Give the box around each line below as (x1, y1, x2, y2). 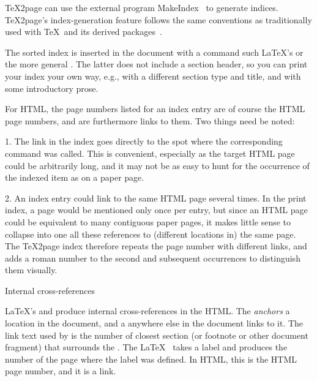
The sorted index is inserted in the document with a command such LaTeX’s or (5, 45, 304, 58)
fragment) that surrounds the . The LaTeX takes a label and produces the (5, 341, 288, 353)
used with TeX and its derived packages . (5, 25, 162, 38)
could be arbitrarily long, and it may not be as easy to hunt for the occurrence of (5, 159, 310, 172)
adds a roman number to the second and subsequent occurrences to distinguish (5, 251, 300, 264)
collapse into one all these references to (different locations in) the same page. (5, 227, 296, 240)
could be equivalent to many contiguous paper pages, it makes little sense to (5, 215, 291, 228)
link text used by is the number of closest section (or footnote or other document (5, 328, 308, 341)
